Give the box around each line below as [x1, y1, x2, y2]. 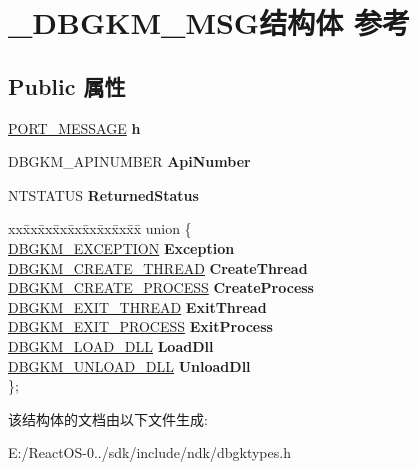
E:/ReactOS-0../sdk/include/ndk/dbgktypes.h [8, 442, 291, 463]
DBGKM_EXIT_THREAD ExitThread [8, 296, 267, 317]
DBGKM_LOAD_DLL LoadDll [8, 335, 214, 356]
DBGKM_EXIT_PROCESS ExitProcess [8, 316, 273, 337]
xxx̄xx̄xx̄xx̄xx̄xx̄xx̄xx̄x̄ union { [8, 218, 192, 239]
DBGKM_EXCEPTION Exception [8, 237, 235, 258]
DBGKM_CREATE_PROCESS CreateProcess [8, 277, 314, 298]
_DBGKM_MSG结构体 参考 [8, 2, 410, 43]
